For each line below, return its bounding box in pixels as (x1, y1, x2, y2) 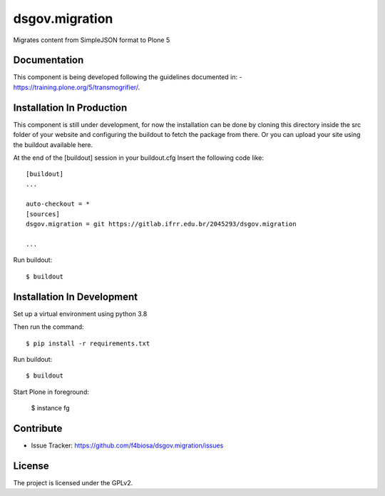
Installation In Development (13, 290, 138, 303)
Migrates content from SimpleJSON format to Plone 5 (13, 36, 170, 44)
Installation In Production (13, 101, 128, 113)
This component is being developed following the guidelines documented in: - (13, 73, 242, 81)
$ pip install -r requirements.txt (26, 339, 150, 348)
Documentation (13, 54, 84, 66)
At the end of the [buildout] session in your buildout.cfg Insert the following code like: (13, 153, 264, 162)
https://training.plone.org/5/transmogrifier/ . (13, 83, 140, 91)
